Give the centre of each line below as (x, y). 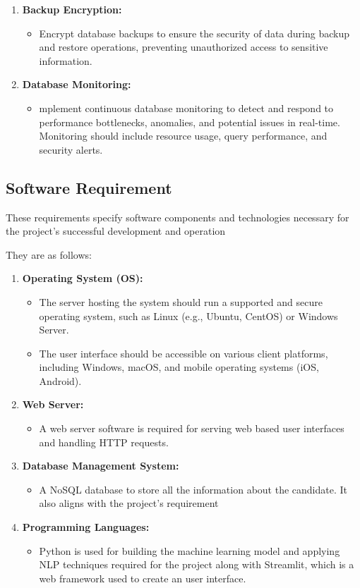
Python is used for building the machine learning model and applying (190, 550)
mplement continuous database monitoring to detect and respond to (186, 108)
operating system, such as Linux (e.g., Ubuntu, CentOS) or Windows (188, 316)
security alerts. (71, 149)
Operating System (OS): (83, 278)
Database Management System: (101, 466)
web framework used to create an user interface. (143, 578)
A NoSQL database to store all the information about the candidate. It (193, 489)
